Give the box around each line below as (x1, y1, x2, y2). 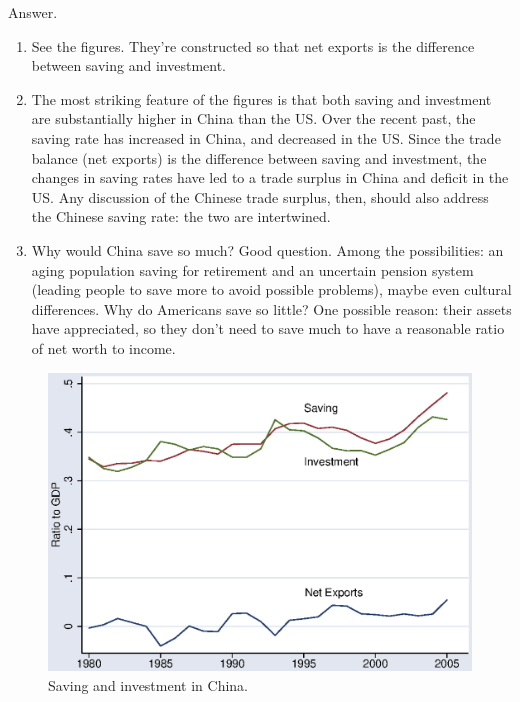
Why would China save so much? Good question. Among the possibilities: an (31, 239, 504, 260)
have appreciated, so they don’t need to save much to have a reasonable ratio (31, 318, 505, 339)
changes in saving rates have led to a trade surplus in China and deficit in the (31, 167, 509, 188)
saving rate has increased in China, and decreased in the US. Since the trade (31, 127, 501, 148)
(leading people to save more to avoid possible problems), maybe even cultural (31, 279, 512, 300)
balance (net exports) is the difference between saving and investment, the (31, 147, 487, 168)
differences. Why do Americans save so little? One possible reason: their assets (31, 298, 512, 319)
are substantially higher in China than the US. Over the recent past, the (31, 108, 476, 129)
